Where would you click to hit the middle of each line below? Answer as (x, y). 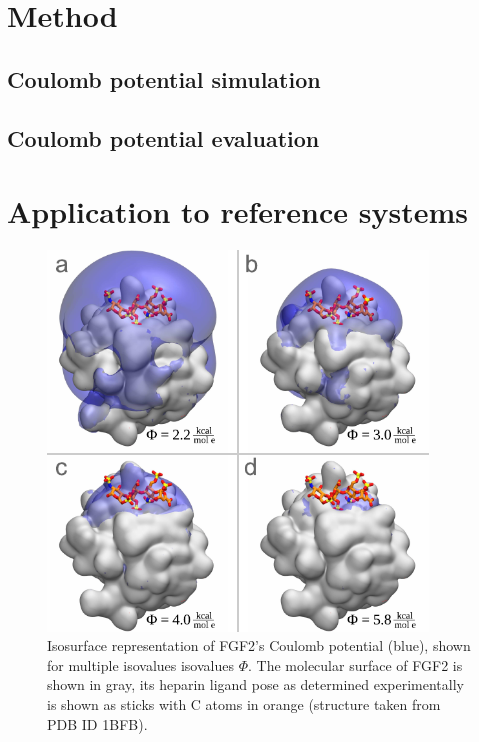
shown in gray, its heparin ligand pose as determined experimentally (255, 684)
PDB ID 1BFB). (97, 723)
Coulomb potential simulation (164, 78)
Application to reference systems (237, 211)
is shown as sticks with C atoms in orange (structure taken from (244, 704)
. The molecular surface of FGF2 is (355, 664)
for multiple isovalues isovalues (140, 664)
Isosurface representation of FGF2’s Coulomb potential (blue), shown (259, 645)
